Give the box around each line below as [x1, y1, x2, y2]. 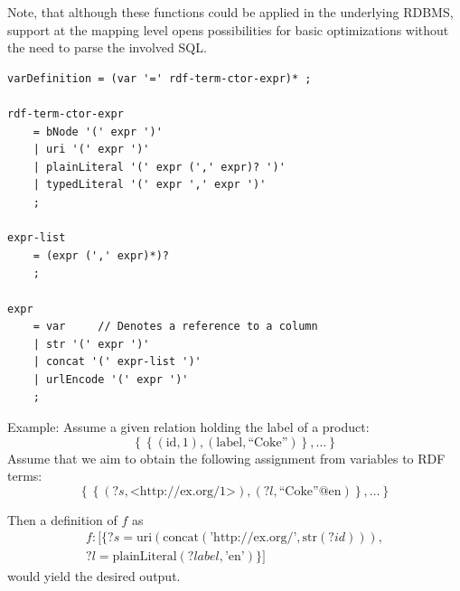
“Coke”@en [278, 484, 342, 498]
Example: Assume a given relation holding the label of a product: [7, 417, 370, 436]
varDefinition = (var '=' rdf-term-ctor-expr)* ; [7, 71, 312, 85]
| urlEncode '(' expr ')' [33, 372, 189, 386]
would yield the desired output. [7, 566, 181, 585]
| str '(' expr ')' [33, 337, 150, 351]
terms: [7, 466, 42, 485]
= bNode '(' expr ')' [33, 125, 163, 138]
